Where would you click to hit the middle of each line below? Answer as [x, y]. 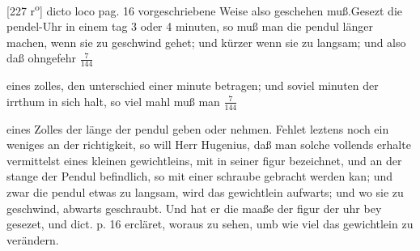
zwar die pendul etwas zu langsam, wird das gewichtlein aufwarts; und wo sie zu [205, 192]
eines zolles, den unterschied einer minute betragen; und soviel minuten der [193, 85]
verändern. [33, 239]
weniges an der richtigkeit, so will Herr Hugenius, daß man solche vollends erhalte [209, 145]
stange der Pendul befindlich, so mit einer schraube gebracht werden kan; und [200, 176]
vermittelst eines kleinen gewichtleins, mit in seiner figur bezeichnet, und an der [204, 160]
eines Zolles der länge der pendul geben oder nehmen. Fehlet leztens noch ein [198, 128]
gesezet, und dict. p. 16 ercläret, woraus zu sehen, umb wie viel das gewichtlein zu [210, 224]
